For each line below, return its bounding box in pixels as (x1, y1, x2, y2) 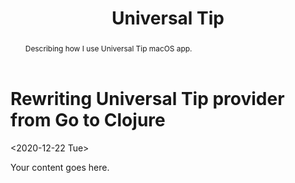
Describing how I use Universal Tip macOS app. (24, 43, 193, 54)
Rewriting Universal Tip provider (10, 87, 285, 110)
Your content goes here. (10, 161, 110, 173)
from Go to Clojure (10, 108, 166, 131)
